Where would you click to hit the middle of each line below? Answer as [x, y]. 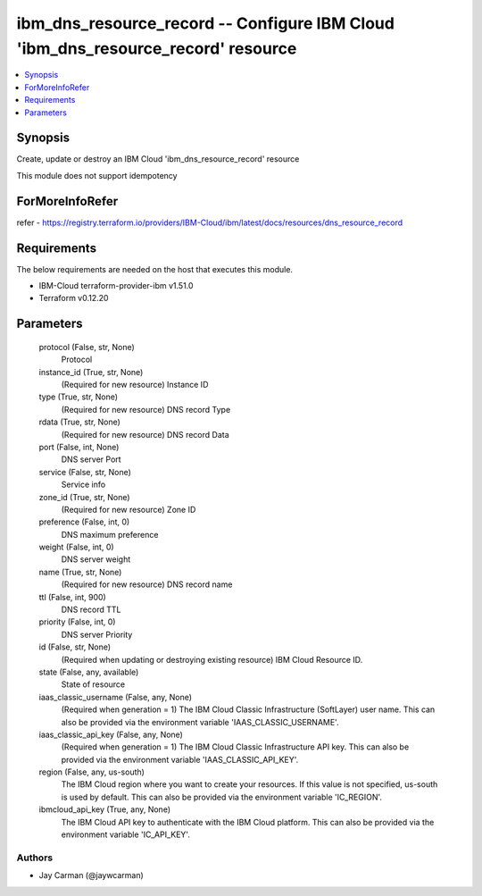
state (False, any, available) [89, 672]
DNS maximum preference [110, 534]
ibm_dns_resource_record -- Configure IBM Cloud [205, 23]
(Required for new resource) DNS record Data [145, 434]
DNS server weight [96, 559]
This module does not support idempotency [97, 175]
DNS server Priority [97, 634]
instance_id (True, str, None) [91, 372]
